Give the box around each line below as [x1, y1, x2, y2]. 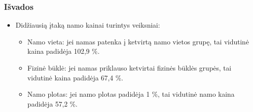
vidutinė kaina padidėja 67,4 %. [27, 72, 123, 82]
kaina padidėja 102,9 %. [27, 46, 100, 56]
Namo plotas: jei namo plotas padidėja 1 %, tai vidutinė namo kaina [27, 89, 235, 99]
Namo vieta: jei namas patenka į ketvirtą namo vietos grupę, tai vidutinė [27, 36, 249, 46]
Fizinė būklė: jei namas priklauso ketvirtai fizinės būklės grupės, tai [27, 63, 231, 73]
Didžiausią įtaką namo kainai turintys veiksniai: [15, 20, 160, 30]
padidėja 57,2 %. [27, 98, 78, 109]
